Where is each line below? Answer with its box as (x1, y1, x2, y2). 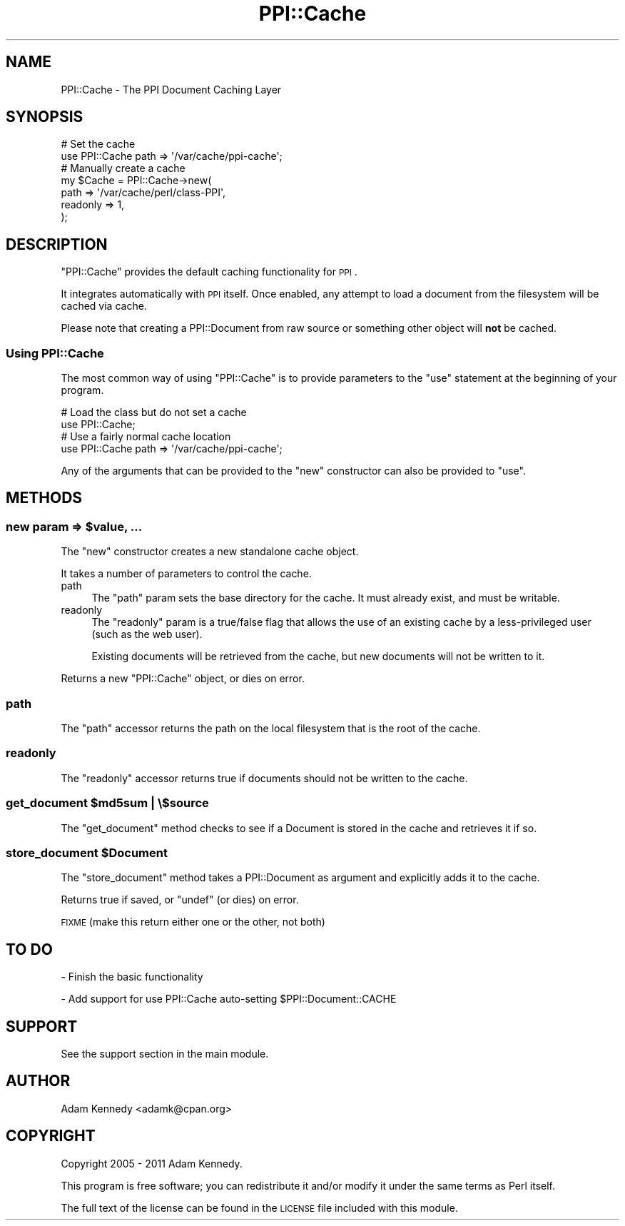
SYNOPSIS (6, 108, 83, 126)
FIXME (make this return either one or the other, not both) (61, 916, 325, 928)
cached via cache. (61, 300, 147, 313)
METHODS (6, 489, 83, 507)
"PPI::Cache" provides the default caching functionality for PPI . (61, 265, 357, 278)
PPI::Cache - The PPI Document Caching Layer (61, 83, 282, 96)
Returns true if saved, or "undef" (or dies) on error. (61, 893, 299, 906)
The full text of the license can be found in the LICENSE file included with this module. (61, 1201, 458, 1214)
